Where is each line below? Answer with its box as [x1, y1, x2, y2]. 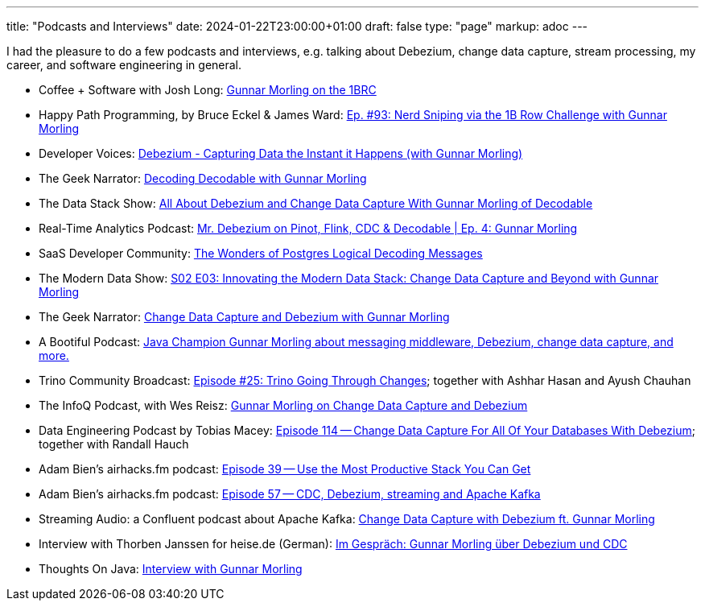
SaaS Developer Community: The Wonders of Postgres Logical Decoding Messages [39, 246, 483, 260]
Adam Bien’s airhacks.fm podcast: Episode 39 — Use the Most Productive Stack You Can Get [39, 462, 531, 476]
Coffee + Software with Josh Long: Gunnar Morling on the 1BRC [39, 83, 377, 97]
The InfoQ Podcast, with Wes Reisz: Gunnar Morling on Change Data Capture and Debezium [39, 398, 528, 412]
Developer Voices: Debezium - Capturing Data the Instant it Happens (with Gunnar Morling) [39, 147, 523, 160]
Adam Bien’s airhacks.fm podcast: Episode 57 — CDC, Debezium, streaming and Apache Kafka [39, 487, 541, 501]
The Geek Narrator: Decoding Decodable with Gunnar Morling [39, 171, 367, 185]
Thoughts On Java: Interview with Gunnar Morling [39, 562, 303, 576]
